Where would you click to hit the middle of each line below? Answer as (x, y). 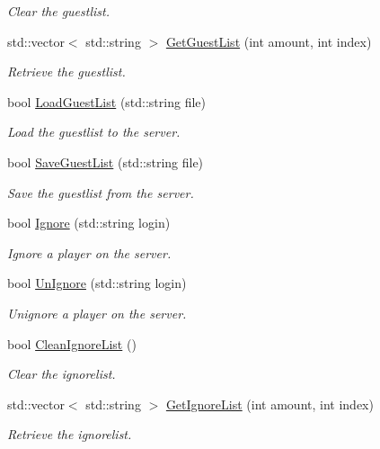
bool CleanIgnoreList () (72, 343)
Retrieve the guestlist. (66, 72)
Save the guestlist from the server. (101, 192)
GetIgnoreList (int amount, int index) (270, 404)
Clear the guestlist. (58, 11)
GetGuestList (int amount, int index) (269, 41)
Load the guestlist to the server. (94, 132)
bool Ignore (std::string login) (89, 223)
